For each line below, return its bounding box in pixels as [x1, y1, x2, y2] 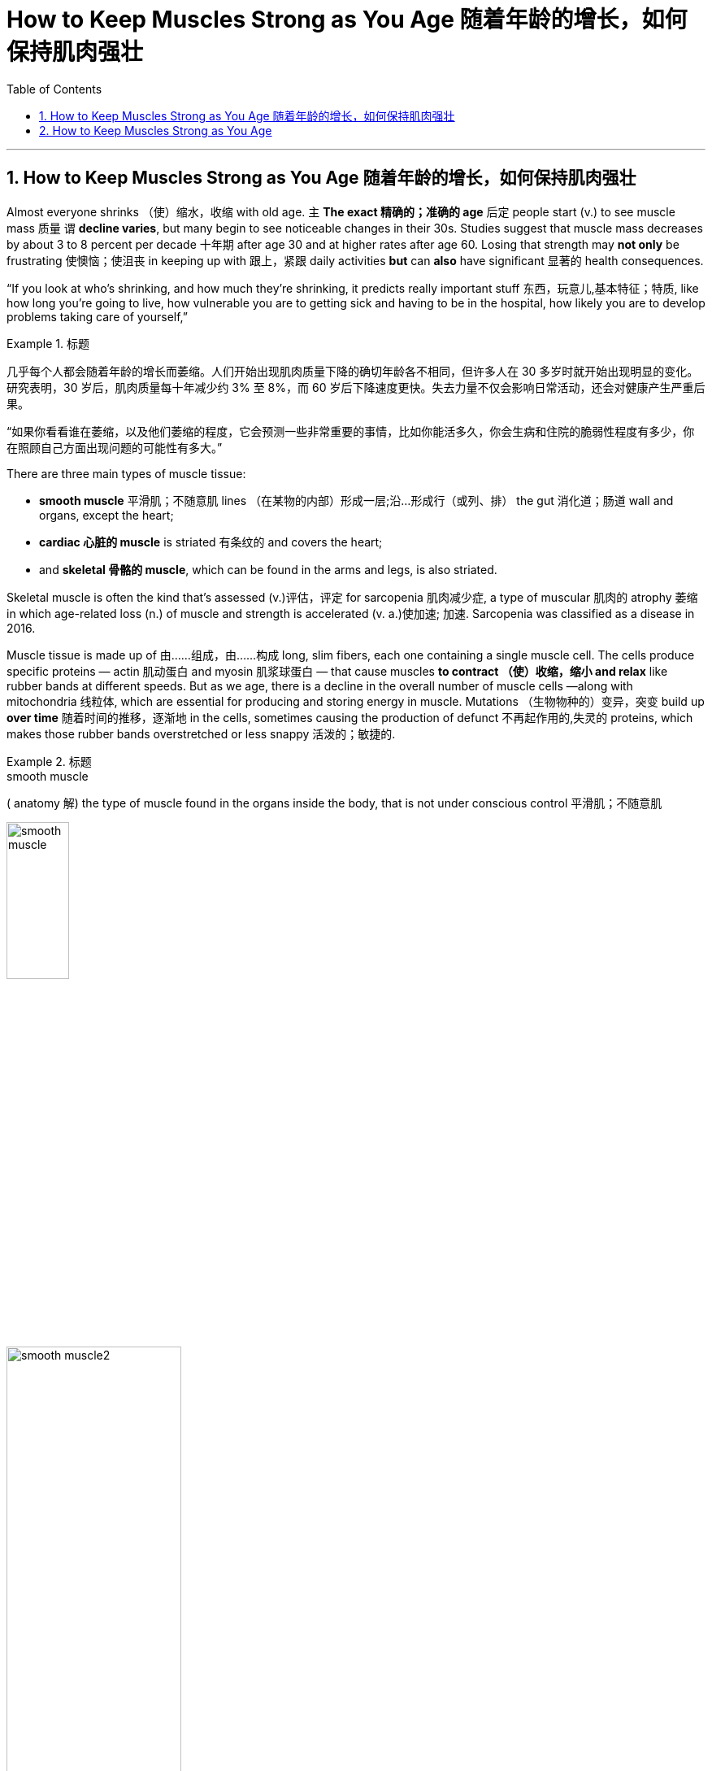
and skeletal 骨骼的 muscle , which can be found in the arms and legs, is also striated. [39, 562, 497, 577]
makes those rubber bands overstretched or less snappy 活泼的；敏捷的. [7, 726, 396, 741]
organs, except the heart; [39, 507, 174, 522]
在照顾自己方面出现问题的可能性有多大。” [7, 440, 223, 455]
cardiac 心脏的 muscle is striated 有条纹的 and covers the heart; [39, 534, 383, 549]
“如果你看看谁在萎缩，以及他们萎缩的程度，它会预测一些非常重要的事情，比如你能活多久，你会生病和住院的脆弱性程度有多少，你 [7, 424, 695, 438]
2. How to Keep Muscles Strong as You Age [39, 123, 272, 137]
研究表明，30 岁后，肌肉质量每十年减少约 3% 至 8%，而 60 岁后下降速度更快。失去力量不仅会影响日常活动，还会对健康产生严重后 [7, 380, 705, 394]
